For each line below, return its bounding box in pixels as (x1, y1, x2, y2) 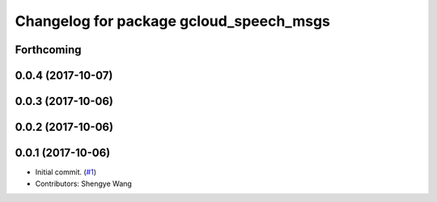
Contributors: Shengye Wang (35, 179, 133, 188)
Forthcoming (15, 43, 82, 57)
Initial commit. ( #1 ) (35, 167, 97, 177)
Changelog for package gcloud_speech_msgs (15, 12, 331, 30)
